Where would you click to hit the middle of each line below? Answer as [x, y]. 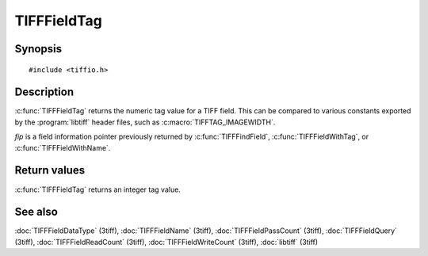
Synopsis [38, 49]
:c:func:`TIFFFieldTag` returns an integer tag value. [98, 189]
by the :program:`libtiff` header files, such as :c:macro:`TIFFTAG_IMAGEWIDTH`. [145, 122]
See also [36, 212]
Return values [50, 170]
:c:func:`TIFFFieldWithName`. [63, 147]
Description [44, 92]
